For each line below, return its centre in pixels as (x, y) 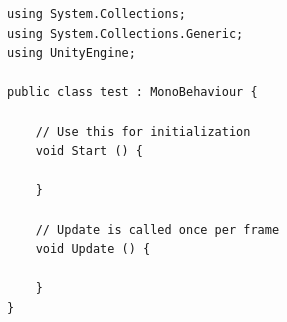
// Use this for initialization (143, 131)
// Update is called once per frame (157, 229)
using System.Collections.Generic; (125, 33)
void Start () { (89, 151)
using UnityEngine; (71, 53)
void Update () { (93, 249)
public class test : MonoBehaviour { (132, 92)
